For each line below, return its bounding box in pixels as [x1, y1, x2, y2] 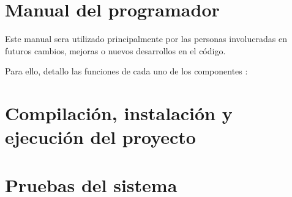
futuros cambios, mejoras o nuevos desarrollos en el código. [5, 44, 226, 57]
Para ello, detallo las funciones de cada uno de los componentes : [5, 65, 248, 77]
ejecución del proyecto [5, 124, 196, 149]
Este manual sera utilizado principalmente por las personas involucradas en [5, 32, 287, 45]
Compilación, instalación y [5, 101, 233, 126]
